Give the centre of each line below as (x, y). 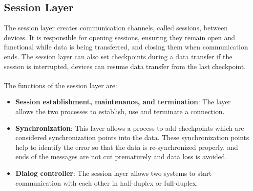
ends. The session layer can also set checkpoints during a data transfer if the (118, 56)
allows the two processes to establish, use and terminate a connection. (120, 111)
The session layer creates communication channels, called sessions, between (116, 28)
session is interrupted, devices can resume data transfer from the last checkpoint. (125, 66)
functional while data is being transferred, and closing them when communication (126, 47)
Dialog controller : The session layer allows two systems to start (114, 173)
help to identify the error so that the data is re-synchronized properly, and (127, 147)
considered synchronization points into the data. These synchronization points (132, 137)
